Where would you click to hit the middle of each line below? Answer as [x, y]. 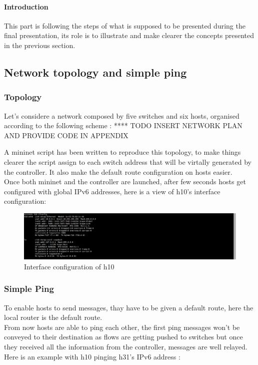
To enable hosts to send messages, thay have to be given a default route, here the [129, 307]
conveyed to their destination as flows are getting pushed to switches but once [123, 337]
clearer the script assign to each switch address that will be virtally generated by [128, 161]
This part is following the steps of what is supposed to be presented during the [125, 25]
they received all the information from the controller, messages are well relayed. [126, 347]
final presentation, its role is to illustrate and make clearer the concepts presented [129, 35]
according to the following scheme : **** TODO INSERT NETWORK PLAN [123, 125]
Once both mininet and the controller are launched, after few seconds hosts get [125, 181]
